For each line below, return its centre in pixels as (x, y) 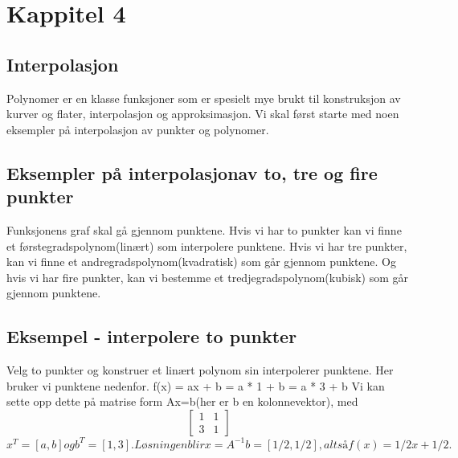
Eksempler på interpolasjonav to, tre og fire (192, 172)
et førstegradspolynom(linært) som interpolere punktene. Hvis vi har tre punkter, (207, 245)
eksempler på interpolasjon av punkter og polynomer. (138, 129)
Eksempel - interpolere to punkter (152, 336)
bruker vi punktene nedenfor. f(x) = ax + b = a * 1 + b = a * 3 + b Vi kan (196, 385)
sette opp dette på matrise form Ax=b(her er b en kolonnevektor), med (182, 401)
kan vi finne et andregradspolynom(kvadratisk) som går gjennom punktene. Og (201, 262)
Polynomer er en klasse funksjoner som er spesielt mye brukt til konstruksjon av (204, 98)
